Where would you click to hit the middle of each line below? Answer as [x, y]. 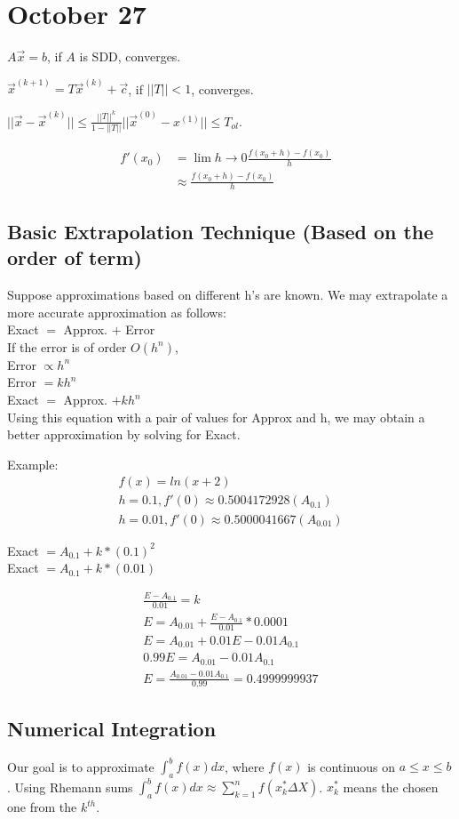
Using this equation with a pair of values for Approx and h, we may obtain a [216, 417]
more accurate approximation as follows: [117, 312]
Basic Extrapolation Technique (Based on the [221, 231]
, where [245, 766]
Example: [33, 464]
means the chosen [391, 787]
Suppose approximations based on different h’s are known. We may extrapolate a [228, 295]
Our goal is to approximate [81, 766]
